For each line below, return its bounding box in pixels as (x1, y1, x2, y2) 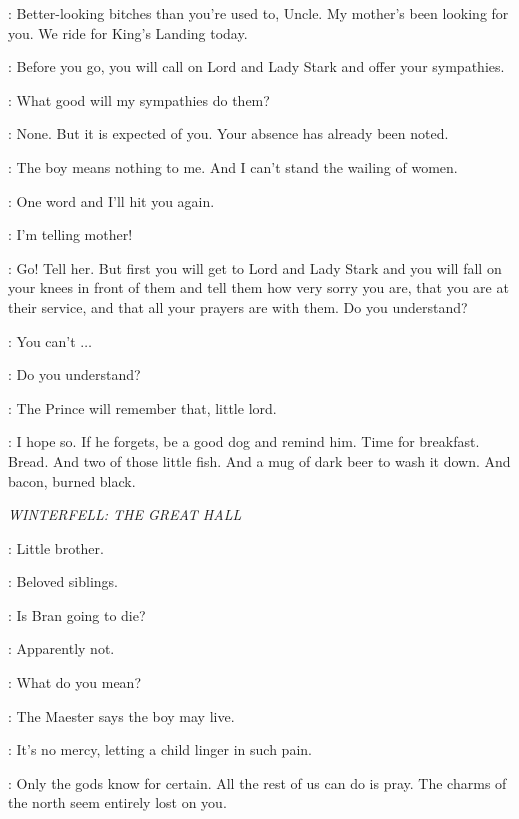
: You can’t (8, 330, 76, 351)
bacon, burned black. (8, 470, 136, 491)
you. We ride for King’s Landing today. (8, 22, 248, 43)
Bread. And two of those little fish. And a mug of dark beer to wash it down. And (8, 450, 511, 471)
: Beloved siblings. (8, 571, 119, 592)
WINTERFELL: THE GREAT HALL (8, 504, 242, 525)
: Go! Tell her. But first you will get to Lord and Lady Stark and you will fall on (8, 257, 502, 278)
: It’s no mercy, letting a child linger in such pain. (8, 739, 312, 760)
